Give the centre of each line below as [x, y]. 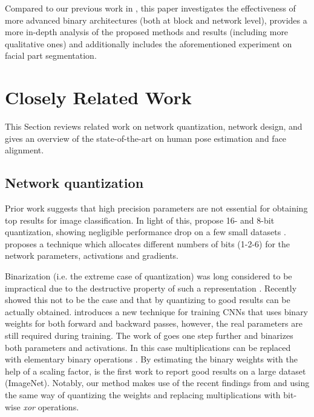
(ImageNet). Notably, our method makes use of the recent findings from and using [157, 383]
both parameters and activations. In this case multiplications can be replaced [148, 347]
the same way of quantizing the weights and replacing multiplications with [143, 394]
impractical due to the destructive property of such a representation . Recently [151, 288]
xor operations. [51, 406]
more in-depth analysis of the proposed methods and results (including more [147, 32]
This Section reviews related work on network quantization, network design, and [154, 126]
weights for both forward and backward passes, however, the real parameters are [154, 323]
